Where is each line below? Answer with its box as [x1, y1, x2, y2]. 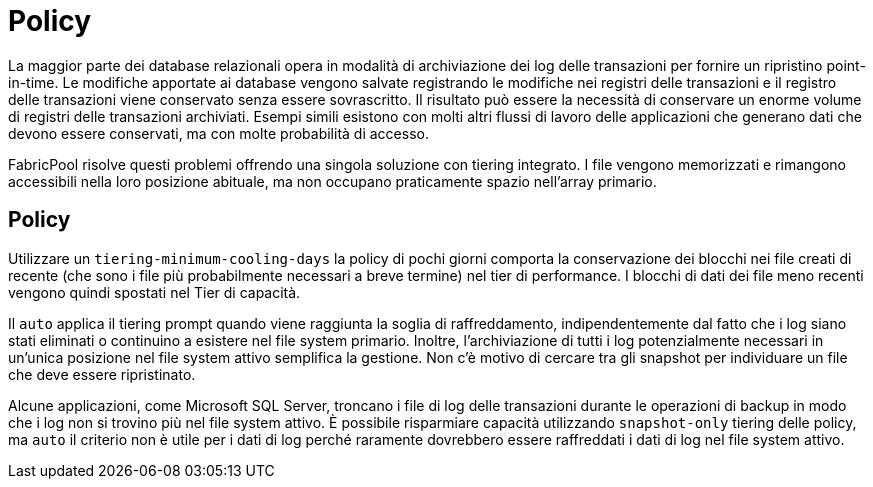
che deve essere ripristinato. [8, 365, 196, 383]
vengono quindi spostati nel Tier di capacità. [8, 283, 301, 301]
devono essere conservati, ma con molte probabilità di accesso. [8, 124, 429, 142]
